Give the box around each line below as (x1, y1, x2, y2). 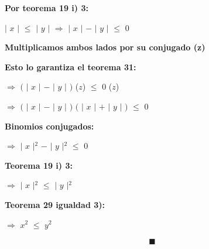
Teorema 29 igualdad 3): (5, 198, 105, 210)
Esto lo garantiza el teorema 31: (5, 60, 136, 73)
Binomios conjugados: (5, 120, 94, 132)
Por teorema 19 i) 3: (5, 2, 88, 13)
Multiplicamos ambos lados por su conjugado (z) (5, 41, 205, 53)
